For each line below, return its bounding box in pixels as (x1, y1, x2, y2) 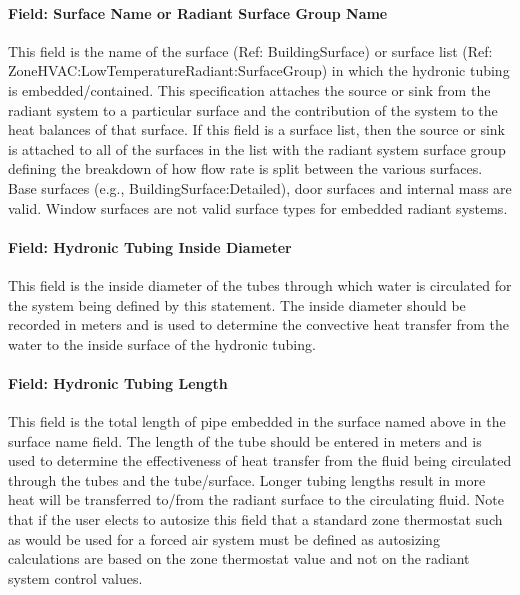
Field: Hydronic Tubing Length (8, 372, 228, 393)
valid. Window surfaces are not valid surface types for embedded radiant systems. (8, 197, 508, 218)
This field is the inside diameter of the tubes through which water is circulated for (8, 274, 512, 295)
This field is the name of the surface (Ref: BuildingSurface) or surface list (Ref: (8, 40, 493, 61)
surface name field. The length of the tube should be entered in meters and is (8, 430, 482, 451)
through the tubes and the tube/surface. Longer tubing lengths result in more (8, 469, 486, 490)
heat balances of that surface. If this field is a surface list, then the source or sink (8, 119, 505, 140)
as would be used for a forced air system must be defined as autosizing (8, 528, 440, 549)
